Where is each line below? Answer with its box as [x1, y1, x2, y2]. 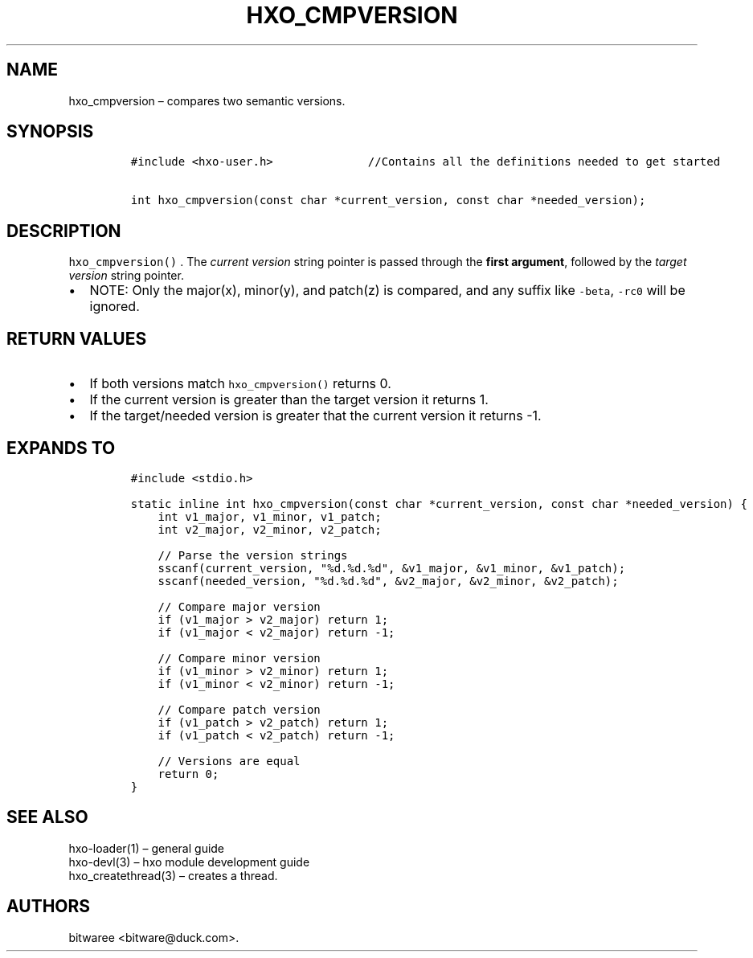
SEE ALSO [6, 807, 88, 828]
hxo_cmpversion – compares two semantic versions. [68, 93, 346, 108]
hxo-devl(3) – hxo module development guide [68, 854, 310, 869]
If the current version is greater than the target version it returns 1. [89, 391, 489, 408]
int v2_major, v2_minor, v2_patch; [158, 522, 382, 536]
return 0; [158, 767, 219, 780]
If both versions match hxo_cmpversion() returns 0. [89, 375, 391, 392]
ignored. [89, 298, 140, 315]
